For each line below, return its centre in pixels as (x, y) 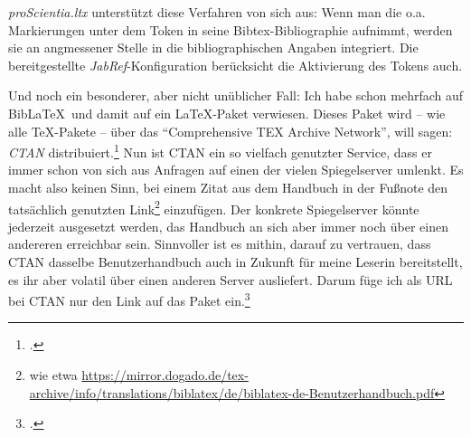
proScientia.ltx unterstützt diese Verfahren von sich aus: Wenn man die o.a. (217, 12)
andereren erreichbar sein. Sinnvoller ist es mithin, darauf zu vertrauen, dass (220, 244)
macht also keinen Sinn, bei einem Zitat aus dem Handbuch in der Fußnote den (228, 187)
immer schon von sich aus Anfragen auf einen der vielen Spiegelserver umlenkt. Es (236, 170)
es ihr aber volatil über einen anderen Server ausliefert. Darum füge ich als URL (231, 279)
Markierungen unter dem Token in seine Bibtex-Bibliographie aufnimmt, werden (231, 29)
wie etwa (53, 375)
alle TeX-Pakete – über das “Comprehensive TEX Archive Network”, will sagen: (231, 131)
